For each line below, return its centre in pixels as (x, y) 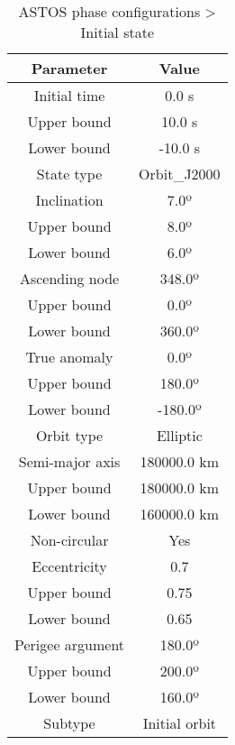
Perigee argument (70, 644)
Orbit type (69, 435)
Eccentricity (69, 566)
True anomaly (69, 357)
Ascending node (69, 278)
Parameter (69, 68)
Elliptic (179, 435)
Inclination (69, 200)
